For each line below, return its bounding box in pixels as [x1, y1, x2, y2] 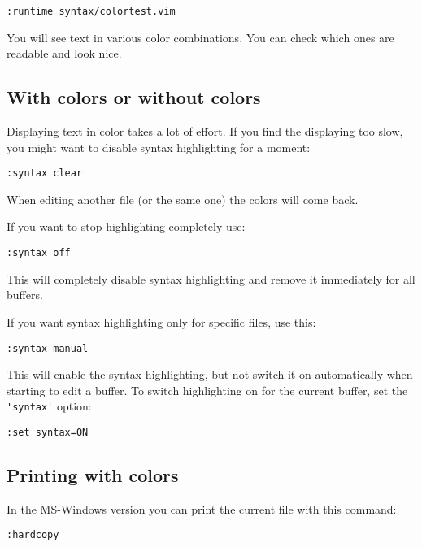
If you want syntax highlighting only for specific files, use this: [7, 313, 316, 330]
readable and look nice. [7, 45, 122, 62]
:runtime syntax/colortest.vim [7, 6, 176, 17]
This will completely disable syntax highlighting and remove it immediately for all [7, 270, 415, 287]
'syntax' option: [7, 397, 92, 415]
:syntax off [7, 247, 71, 259]
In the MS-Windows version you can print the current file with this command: [7, 500, 397, 517]
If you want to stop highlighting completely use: [7, 218, 246, 235]
